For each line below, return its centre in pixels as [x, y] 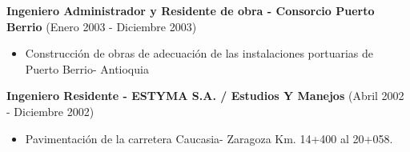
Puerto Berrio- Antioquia [87, 68]
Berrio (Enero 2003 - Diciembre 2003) [102, 26]
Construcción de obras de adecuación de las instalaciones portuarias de [199, 53]
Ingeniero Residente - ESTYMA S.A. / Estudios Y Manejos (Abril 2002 [205, 96]
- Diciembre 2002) [50, 111]
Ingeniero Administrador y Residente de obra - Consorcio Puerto [191, 10]
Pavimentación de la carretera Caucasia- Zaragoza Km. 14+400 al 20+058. [209, 138]
